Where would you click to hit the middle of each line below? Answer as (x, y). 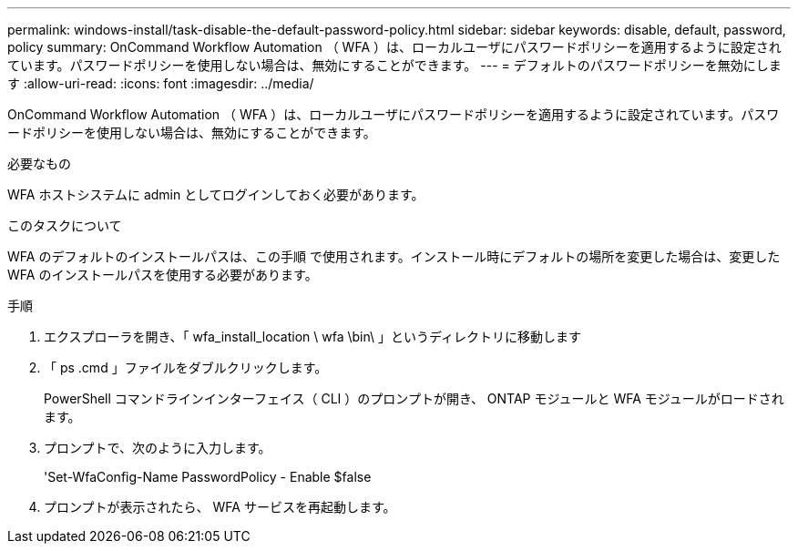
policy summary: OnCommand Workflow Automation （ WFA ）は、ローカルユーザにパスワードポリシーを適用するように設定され (394, 47)
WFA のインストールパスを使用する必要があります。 (163, 275)
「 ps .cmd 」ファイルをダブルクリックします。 (186, 367)
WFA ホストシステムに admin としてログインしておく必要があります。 (216, 194)
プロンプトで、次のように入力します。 (158, 448)
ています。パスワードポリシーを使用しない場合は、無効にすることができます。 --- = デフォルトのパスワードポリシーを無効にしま (394, 65)
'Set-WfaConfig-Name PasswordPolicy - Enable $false (208, 477)
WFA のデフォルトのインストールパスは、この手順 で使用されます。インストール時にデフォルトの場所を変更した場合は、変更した (394, 256)
